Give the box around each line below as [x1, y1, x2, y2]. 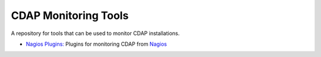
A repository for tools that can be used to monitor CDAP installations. [11, 30, 180, 37]
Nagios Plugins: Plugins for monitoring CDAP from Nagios [26, 40, 168, 47]
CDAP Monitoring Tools [11, 9, 129, 22]
